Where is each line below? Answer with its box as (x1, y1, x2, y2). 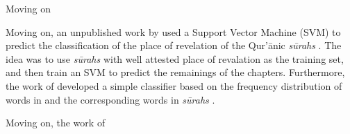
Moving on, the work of (6, 115, 106, 130)
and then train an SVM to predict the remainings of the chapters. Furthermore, (6, 65, 345, 79)
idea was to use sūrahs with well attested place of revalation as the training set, (6, 51, 344, 66)
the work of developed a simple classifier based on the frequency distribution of (6, 78, 342, 93)
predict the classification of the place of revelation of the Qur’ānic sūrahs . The (6, 38, 342, 52)
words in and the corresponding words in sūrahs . (6, 92, 215, 106)
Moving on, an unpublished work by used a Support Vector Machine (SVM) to (6, 24, 341, 39)
